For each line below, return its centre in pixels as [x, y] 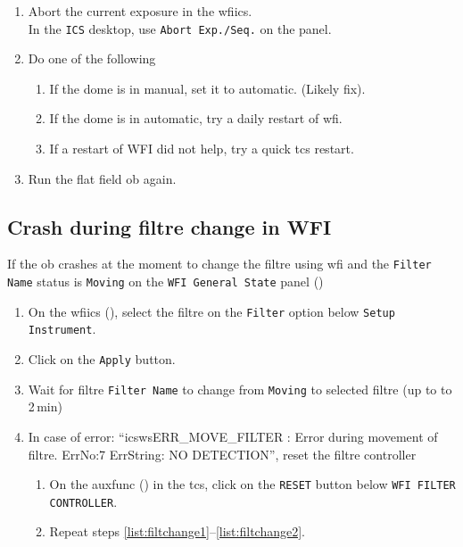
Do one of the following [92, 58]
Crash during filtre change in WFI [169, 226]
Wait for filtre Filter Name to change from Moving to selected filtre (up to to [240, 389]
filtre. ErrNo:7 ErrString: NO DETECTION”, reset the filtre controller [222, 454]
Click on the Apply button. [102, 359]
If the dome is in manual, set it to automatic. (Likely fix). [207, 88]
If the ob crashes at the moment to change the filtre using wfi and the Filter [219, 264]
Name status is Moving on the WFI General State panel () [165, 282]
